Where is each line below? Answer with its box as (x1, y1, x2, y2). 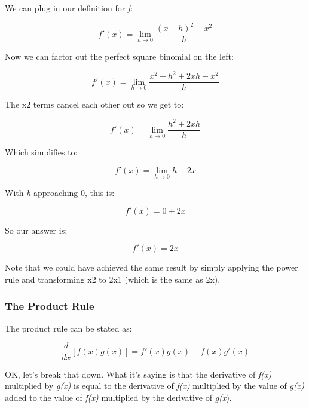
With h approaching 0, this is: (5, 186, 115, 199)
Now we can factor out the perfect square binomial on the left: (5, 50, 234, 63)
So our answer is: (5, 223, 68, 236)
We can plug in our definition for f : (5, 2, 133, 14)
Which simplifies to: (5, 146, 78, 158)
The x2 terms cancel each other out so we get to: (5, 98, 184, 111)
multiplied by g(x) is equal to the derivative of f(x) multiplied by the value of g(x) (5, 379, 304, 392)
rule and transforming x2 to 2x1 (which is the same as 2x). (5, 273, 221, 286)
